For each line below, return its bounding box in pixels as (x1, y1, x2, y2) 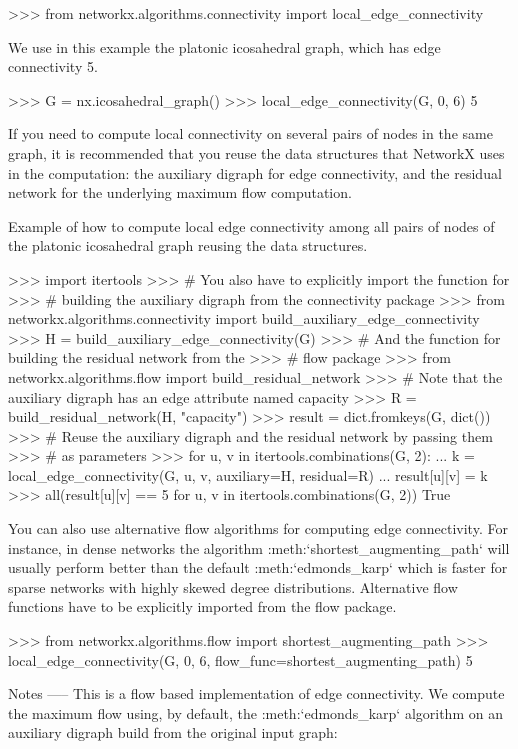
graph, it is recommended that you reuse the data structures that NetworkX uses (8, 142, 505, 163)
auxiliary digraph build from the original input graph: (8, 722, 338, 743)
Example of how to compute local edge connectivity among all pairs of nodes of (8, 215, 495, 236)
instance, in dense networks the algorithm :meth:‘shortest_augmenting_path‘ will (8, 537, 510, 558)
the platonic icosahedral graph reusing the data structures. (8, 235, 368, 256)
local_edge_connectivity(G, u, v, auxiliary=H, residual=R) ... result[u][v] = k (8, 464, 488, 485)
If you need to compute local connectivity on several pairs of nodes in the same (8, 123, 493, 144)
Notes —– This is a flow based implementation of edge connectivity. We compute (8, 683, 505, 704)
